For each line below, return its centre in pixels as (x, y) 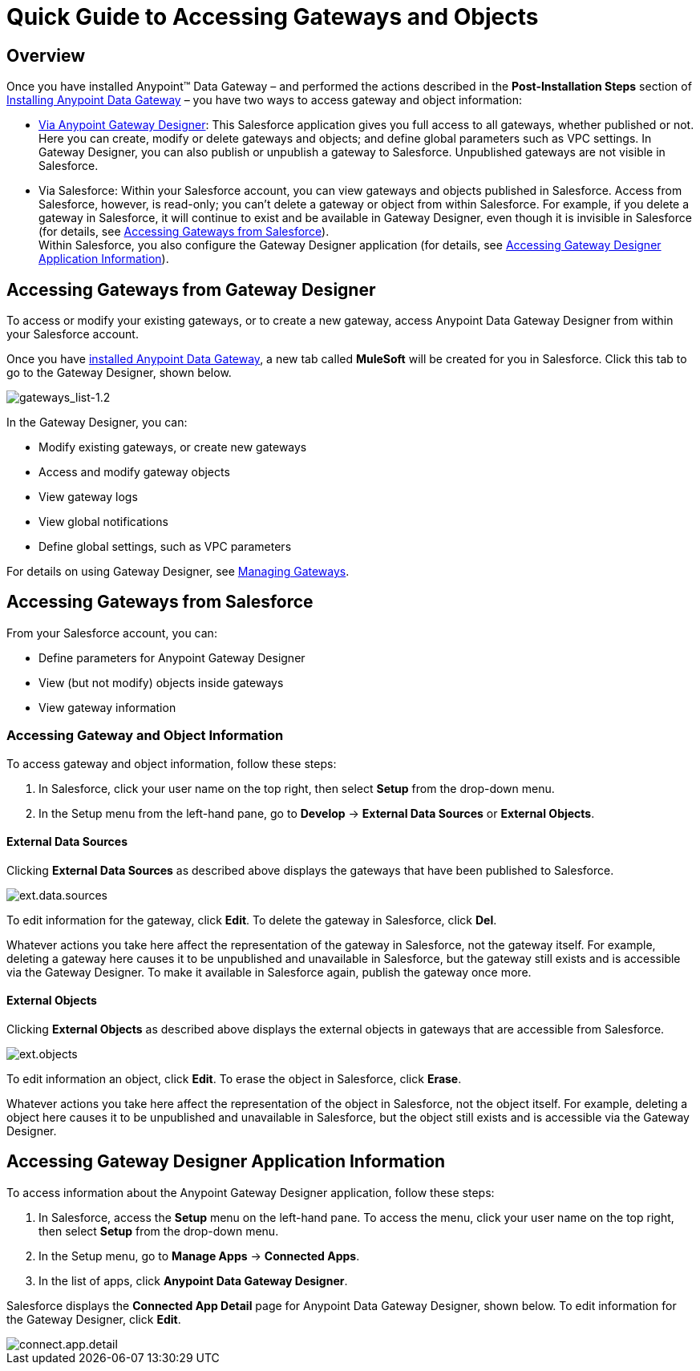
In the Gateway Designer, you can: (97, 423)
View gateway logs (88, 497)
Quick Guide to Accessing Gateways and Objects (273, 17)
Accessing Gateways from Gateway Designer (191, 289)
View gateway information (107, 707)
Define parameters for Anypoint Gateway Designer (172, 657)
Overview (46, 55)
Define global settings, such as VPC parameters (165, 547)
